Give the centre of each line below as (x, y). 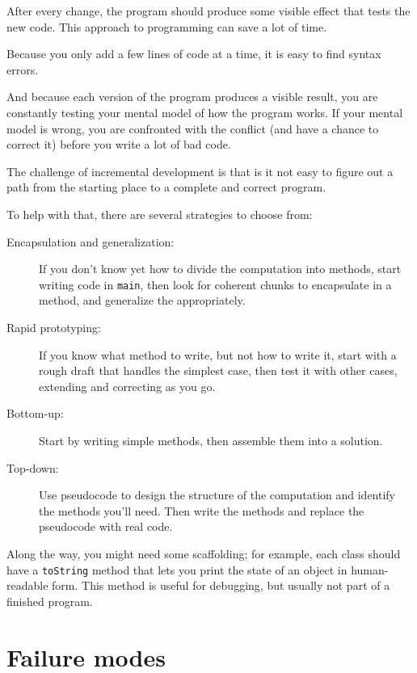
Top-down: (33, 467)
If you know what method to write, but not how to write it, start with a (218, 354)
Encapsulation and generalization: (91, 241)
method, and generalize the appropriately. (142, 300)
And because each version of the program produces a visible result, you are (192, 97)
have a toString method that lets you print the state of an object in (177, 569)
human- (370, 569)
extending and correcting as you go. (127, 386)
